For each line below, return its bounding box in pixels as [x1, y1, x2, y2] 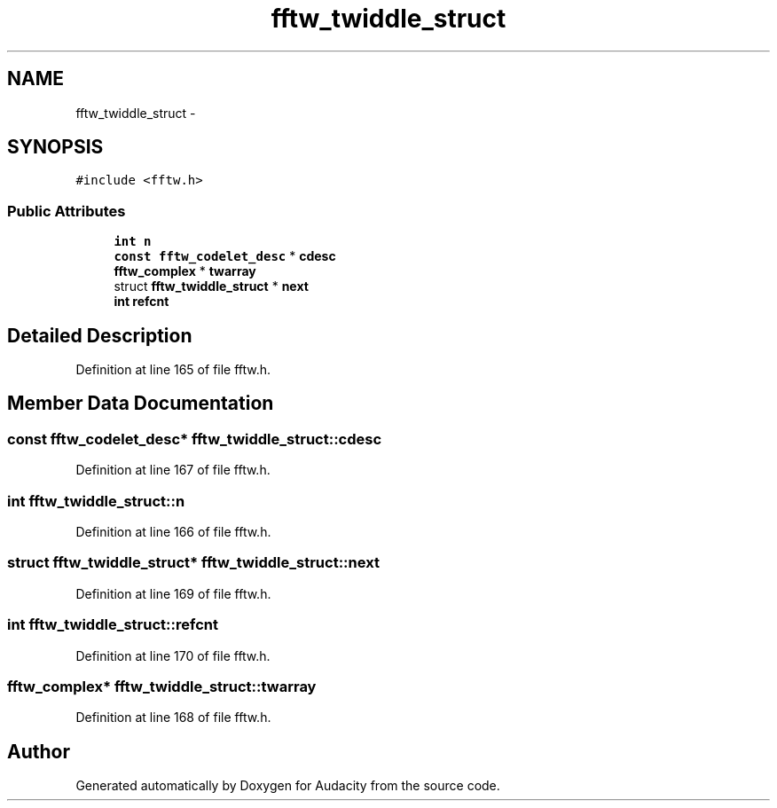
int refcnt [114, 294, 169, 310]
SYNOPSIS [7, 136, 104, 159]
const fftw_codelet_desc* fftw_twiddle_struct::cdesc [7, 429, 382, 448]
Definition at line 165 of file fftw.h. [75, 362, 271, 378]
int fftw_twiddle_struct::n [7, 491, 185, 510]
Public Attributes [7, 201, 126, 220]
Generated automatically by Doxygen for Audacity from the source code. [75, 778, 500, 794]
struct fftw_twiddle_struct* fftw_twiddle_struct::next [7, 553, 380, 572]
